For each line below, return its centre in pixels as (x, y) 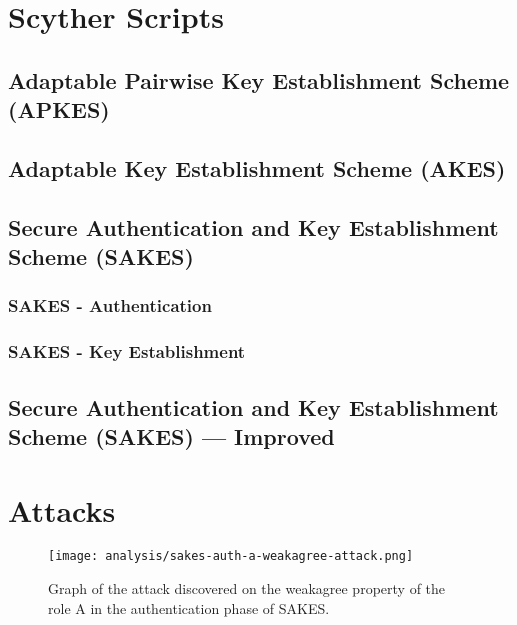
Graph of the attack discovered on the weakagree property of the (247, 588)
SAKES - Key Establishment (127, 351)
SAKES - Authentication (110, 305)
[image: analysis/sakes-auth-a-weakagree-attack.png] (231, 556)
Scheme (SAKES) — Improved (171, 435)
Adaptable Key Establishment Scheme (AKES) (257, 167)
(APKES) (59, 109)
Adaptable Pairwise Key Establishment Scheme (259, 79)
